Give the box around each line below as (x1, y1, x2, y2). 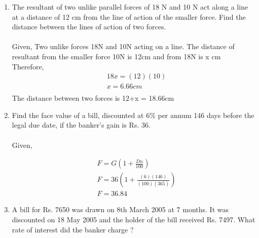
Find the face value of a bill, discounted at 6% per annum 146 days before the (12, 109, 254, 120)
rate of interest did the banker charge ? (12, 224, 134, 234)
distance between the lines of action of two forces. (12, 21, 166, 32)
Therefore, (12, 61, 44, 71)
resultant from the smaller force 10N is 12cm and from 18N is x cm (12, 51, 221, 61)
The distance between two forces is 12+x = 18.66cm (12, 93, 174, 103)
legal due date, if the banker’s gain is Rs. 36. (12, 120, 151, 130)
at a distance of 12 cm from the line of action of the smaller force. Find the (12, 11, 246, 22)
